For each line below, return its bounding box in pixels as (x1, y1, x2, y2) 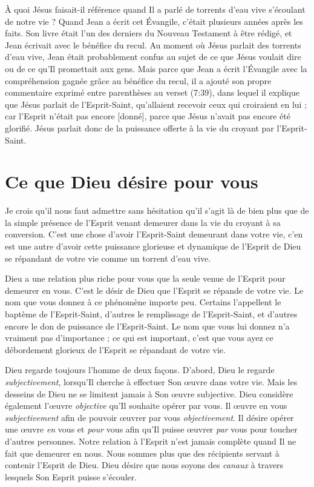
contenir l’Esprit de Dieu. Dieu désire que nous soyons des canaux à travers (5, 459, 284, 471)
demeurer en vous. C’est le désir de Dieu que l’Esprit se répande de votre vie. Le (5, 283, 304, 296)
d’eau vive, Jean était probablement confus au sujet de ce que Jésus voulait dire (5, 50, 301, 63)
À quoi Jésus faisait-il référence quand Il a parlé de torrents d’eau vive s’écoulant (5, 3, 306, 15)
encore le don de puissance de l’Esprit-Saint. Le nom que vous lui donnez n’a (5, 319, 290, 332)
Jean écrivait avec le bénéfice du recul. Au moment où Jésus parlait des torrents (5, 38, 301, 51)
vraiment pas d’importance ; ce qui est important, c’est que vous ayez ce (5, 331, 273, 344)
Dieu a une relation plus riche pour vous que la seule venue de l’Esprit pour (5, 272, 286, 285)
